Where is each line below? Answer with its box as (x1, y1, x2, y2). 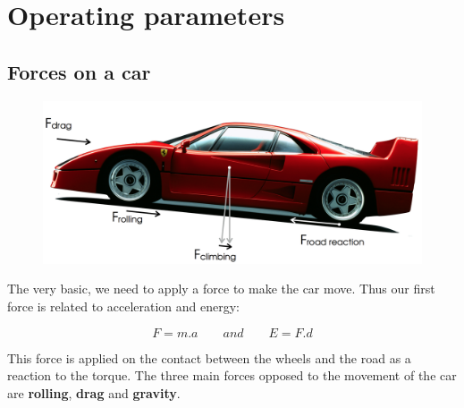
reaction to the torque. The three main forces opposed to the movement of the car (7, 366, 457, 385)
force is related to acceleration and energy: (7, 296, 240, 315)
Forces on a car (7, 57, 151, 85)
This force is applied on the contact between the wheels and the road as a (7, 348, 411, 367)
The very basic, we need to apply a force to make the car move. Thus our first (7, 279, 435, 298)
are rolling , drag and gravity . (7, 383, 181, 402)
